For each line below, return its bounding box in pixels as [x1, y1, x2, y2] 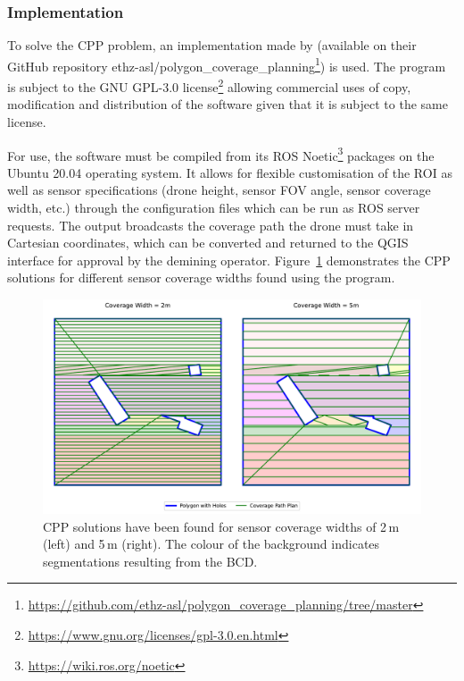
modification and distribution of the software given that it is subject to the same [7, 95, 448, 113]
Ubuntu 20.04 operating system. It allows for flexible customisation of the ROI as [7, 163, 452, 181]
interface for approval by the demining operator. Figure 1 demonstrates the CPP [7, 250, 451, 269]
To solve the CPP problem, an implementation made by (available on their [7, 36, 417, 55]
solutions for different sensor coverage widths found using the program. [7, 268, 395, 287]
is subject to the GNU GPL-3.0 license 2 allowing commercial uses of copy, [7, 75, 411, 96]
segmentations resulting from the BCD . [43, 551, 258, 570]
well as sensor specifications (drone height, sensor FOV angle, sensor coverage [7, 181, 431, 199]
